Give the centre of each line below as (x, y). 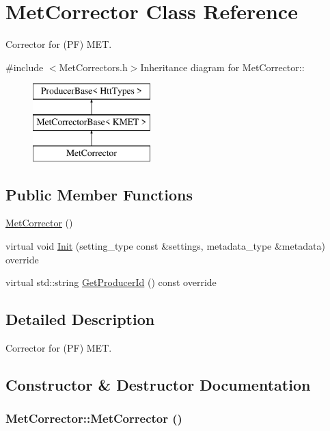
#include (25, 67)
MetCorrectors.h (93, 67)
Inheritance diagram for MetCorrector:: (222, 67)
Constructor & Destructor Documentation (158, 385)
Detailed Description (80, 319)
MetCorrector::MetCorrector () (94, 418)
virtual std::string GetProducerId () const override (111, 282)
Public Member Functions (99, 194)
